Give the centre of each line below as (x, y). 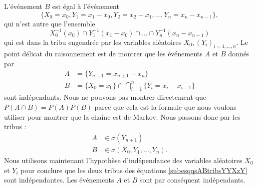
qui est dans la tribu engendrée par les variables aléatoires (93, 42)
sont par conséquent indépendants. (193, 180)
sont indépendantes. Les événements (59, 180)
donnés (239, 54)
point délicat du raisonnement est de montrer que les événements (103, 54)
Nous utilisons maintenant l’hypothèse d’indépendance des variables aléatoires (123, 160)
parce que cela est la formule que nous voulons (165, 107)
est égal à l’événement (86, 6)
